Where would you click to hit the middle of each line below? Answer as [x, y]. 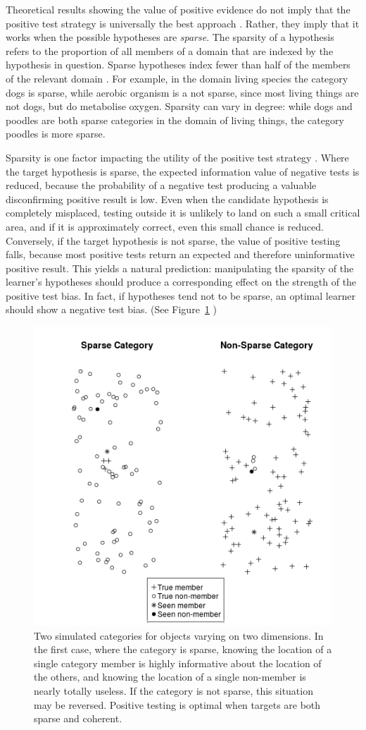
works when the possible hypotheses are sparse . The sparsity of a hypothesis [170, 37]
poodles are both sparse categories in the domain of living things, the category [175, 120]
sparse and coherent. [78, 718]
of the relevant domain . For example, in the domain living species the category [177, 78]
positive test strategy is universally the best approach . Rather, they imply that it [183, 23]
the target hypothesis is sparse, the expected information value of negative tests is [183, 171]
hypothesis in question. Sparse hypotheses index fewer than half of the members [178, 65]
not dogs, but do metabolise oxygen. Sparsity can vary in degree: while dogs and [179, 106]
